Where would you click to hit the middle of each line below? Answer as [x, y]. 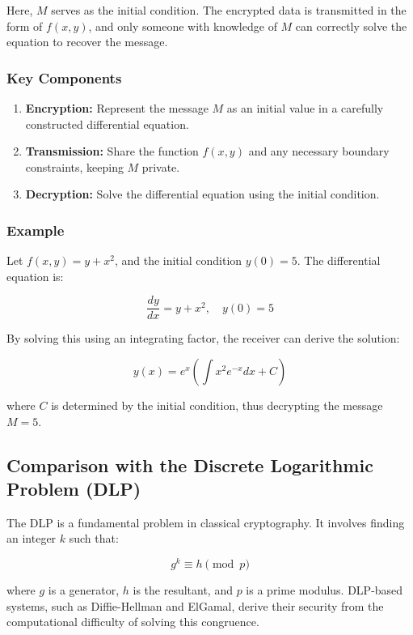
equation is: [35, 276]
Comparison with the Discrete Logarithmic [190, 465]
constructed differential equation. [107, 124]
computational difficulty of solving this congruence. [133, 622]
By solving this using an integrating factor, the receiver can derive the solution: [203, 338]
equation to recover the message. [87, 42]
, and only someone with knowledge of [183, 26]
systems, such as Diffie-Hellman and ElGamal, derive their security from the [195, 605]
